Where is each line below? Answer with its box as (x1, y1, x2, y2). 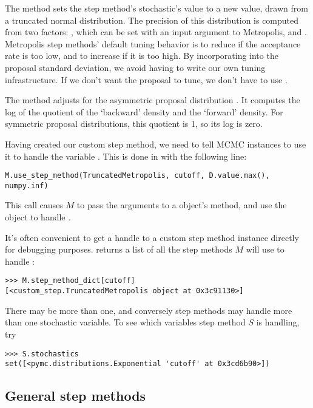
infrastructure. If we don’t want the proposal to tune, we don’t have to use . (5, 73, 288, 86)
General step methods (5, 386, 146, 405)
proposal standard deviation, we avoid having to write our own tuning (5, 61, 266, 73)
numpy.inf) (5, 181, 49, 190)
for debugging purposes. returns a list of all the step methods (5, 243, 232, 256)
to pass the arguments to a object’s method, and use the (76, 199, 287, 211)
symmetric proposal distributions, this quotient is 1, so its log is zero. (5, 117, 263, 130)
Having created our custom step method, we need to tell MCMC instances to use (5, 137, 306, 150)
